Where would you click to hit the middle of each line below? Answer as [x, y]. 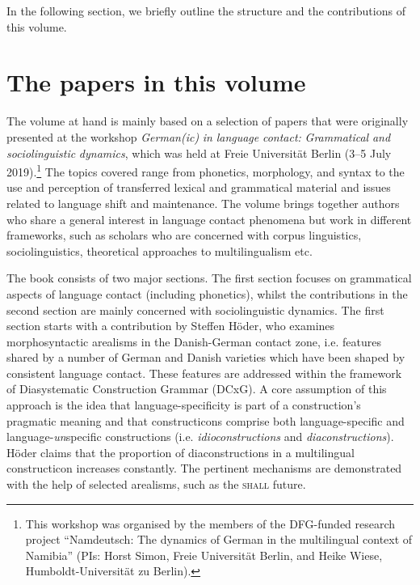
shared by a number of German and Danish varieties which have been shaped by [206, 357]
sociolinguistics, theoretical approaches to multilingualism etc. [160, 250]
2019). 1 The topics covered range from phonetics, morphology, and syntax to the [206, 170]
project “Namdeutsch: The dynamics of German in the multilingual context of [219, 539]
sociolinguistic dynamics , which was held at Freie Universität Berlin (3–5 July [199, 153]
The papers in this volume [156, 82]
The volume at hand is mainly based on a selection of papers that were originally [208, 121]
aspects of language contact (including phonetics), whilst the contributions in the [207, 293]
